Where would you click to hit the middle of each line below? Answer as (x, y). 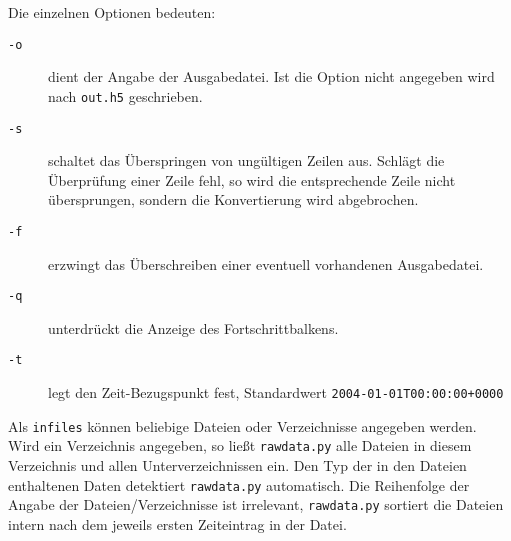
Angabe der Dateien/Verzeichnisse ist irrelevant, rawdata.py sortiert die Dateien (256, 504)
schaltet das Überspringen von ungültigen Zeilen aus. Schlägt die (246, 160)
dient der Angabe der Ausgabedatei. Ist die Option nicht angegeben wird (271, 76)
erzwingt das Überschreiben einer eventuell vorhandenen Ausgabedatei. (266, 263)
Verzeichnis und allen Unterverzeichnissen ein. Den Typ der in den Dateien (237, 465)
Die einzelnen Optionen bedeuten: (112, 12)
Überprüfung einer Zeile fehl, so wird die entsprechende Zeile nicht (252, 179)
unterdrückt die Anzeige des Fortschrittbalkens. (193, 327)
